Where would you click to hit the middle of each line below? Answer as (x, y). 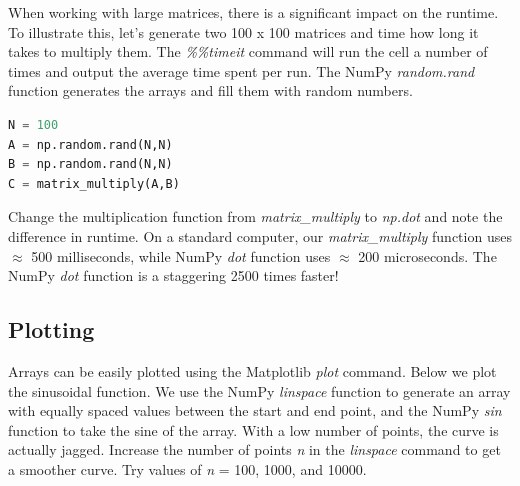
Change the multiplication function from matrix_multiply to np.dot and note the (255, 216)
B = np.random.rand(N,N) (90, 164)
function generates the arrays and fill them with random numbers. (210, 90)
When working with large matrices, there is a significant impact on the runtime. (253, 12)
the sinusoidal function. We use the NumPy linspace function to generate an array (259, 390)
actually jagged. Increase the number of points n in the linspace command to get (254, 449)
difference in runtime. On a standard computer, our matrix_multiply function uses (260, 235)
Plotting (51, 329)
